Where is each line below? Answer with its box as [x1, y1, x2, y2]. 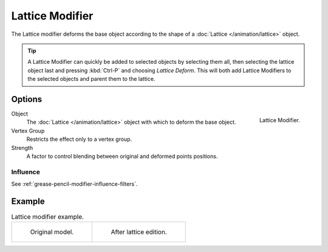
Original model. [30, 228, 74, 236]
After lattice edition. [111, 228, 167, 236]
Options [11, 94, 43, 104]
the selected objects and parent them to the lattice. [27, 75, 155, 83]
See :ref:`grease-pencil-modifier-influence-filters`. [11, 180, 138, 188]
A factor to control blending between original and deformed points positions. [26, 152, 218, 160]
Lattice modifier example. [11, 213, 84, 221]
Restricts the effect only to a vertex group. [26, 135, 132, 143]
